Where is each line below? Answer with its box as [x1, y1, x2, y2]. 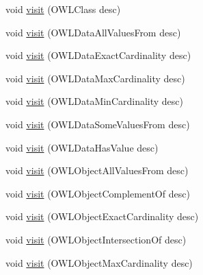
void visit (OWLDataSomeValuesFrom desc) [5, 117, 190, 131]
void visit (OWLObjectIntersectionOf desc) [5, 232, 187, 246]
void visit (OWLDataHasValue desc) [5, 140, 159, 154]
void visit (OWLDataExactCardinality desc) [5, 48, 191, 62]
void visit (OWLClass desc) [5, 2, 121, 16]
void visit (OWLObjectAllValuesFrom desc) [5, 163, 189, 178]
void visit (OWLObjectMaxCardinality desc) [5, 255, 193, 270]
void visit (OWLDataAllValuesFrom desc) [5, 25, 181, 39]
